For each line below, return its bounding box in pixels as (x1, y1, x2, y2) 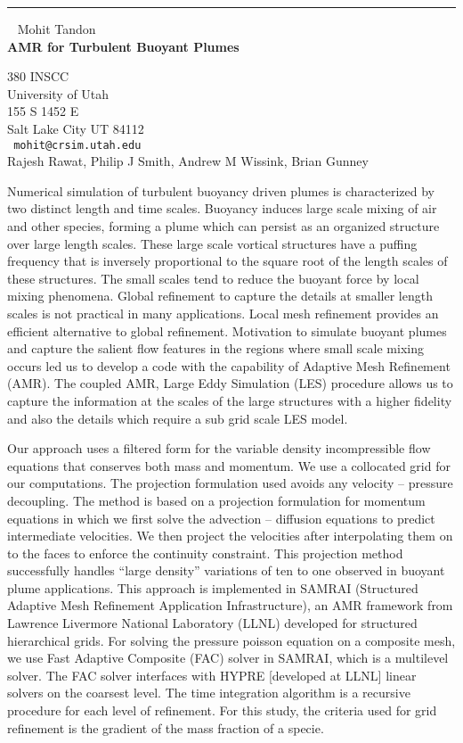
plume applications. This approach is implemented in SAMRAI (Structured (7, 578, 418, 597)
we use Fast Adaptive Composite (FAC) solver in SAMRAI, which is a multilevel (7, 648, 449, 667)
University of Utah (7, 84, 110, 103)
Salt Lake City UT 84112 (7, 119, 144, 137)
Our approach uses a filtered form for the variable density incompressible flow (7, 439, 431, 458)
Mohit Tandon (17, 20, 96, 37)
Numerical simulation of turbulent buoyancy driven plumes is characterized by (7, 181, 435, 200)
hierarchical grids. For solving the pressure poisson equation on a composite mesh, (7, 631, 456, 649)
